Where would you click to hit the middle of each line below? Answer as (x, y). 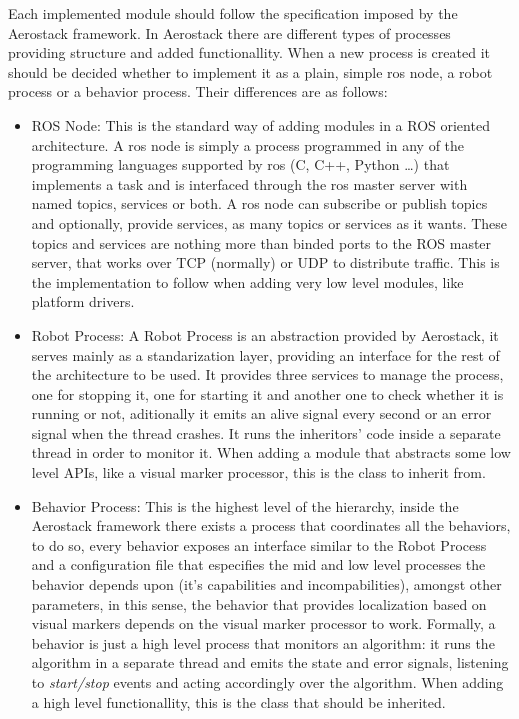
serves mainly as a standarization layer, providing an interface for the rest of (265, 354)
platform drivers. (83, 301)
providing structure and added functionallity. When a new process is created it (249, 52)
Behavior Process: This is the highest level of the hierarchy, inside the (245, 505)
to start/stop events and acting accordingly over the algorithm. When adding (267, 682)
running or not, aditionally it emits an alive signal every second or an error (261, 413)
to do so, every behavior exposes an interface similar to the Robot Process (259, 544)
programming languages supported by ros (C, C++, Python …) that (240, 164)
